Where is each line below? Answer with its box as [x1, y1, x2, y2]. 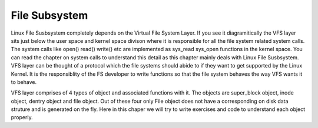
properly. [11, 114, 33, 121]
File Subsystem [11, 9, 88, 22]
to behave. [11, 78, 37, 85]
